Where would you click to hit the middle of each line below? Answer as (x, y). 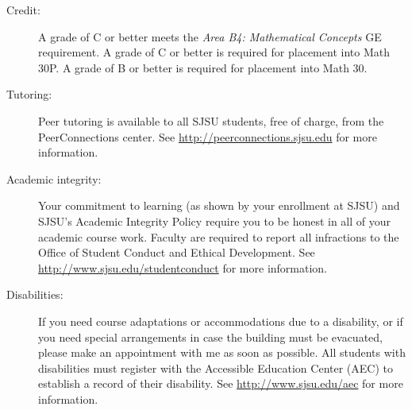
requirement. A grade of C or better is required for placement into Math (214, 52)
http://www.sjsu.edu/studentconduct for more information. (183, 267)
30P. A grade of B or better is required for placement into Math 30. (203, 67)
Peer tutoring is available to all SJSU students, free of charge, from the (211, 120)
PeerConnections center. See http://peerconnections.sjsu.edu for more (208, 136)
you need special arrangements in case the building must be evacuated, (210, 337)
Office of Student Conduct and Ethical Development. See (177, 252)
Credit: (23, 10)
